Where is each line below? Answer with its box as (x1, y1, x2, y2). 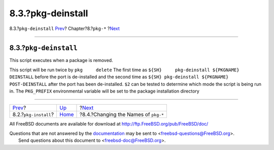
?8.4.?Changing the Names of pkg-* (79, 111, 164, 118)
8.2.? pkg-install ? (12, 111, 54, 118)
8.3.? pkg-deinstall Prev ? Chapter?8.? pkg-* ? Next (9, 25, 120, 32)
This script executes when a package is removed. (9, 57, 114, 64)
